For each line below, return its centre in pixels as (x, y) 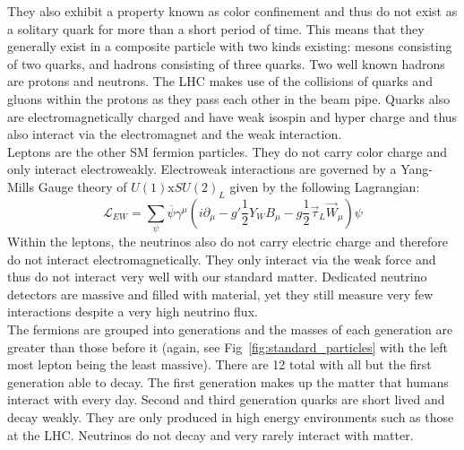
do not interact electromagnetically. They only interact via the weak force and (222, 259)
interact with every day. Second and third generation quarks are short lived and (226, 399)
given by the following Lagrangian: (325, 186)
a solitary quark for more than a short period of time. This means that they (216, 28)
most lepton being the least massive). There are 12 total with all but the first (219, 364)
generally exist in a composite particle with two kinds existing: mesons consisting (230, 46)
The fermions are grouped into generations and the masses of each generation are (230, 329)
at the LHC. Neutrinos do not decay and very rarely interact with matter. (211, 434)
